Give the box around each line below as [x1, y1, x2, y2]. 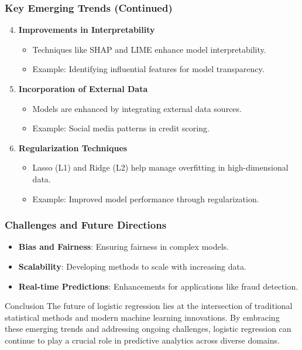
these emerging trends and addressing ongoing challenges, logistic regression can [5, 322, 291, 335]
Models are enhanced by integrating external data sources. [32, 102, 242, 114]
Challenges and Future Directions [5, 218, 167, 232]
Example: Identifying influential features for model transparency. [32, 63, 265, 75]
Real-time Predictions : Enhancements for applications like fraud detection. [18, 280, 298, 292]
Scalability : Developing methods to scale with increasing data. [18, 260, 246, 272]
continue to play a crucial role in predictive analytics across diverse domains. [5, 334, 280, 346]
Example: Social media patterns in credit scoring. [32, 122, 210, 134]
